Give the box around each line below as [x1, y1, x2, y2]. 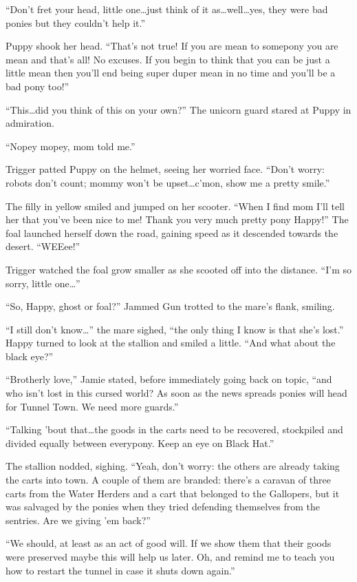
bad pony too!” [6, 79, 69, 93]
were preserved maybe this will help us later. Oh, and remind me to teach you [6, 550, 335, 563]
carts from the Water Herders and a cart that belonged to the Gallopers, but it [6, 486, 340, 500]
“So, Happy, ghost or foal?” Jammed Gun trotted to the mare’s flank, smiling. [6, 299, 335, 313]
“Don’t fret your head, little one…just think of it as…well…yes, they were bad [6, 2, 328, 16]
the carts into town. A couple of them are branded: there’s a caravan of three [6, 472, 331, 487]
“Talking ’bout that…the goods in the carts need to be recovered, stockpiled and [6, 422, 343, 437]
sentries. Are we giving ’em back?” [6, 512, 151, 527]
